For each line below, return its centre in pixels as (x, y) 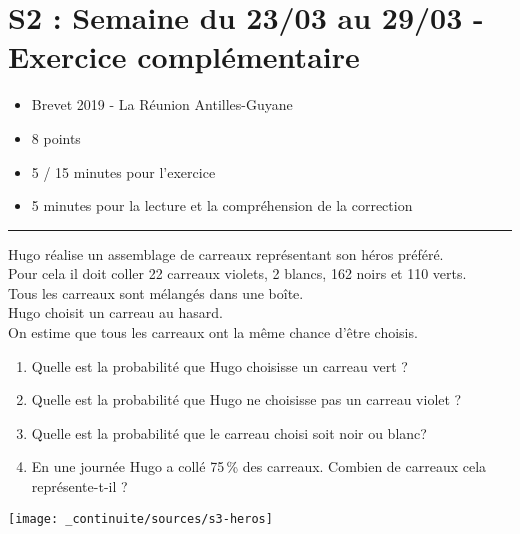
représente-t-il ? (79, 486)
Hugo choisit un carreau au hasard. (115, 312)
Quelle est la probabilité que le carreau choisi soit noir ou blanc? (229, 432)
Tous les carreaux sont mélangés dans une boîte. (156, 292)
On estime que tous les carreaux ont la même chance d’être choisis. (213, 332)
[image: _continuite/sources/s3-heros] (140, 518)
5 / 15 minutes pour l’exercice (123, 171)
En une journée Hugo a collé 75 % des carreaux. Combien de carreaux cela (259, 466)
